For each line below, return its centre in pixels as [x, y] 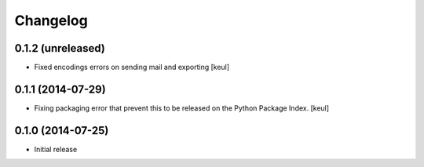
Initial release [56, 149]
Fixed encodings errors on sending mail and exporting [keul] [132, 67]
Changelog [51, 20]
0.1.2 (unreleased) [60, 48]
